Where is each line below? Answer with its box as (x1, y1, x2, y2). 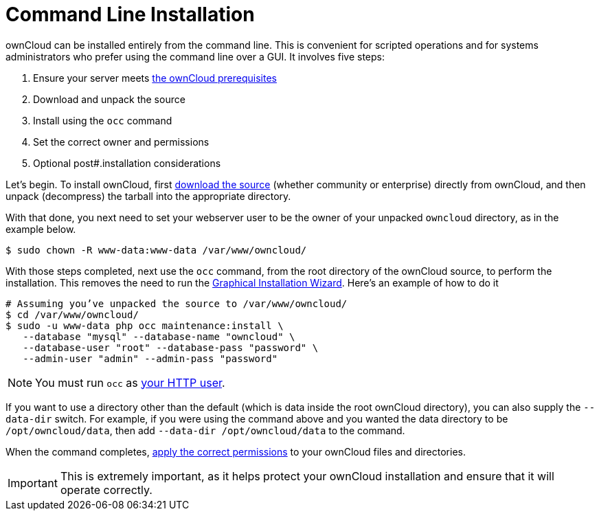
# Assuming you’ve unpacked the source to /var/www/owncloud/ (5, 298, 348, 309)
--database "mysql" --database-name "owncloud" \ (23, 330, 295, 342)
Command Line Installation (5, 3, 255, 26)
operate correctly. (60, 482, 152, 497)
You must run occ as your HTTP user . (35, 375, 225, 390)
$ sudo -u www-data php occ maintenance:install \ (5, 319, 284, 331)
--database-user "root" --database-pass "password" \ (23, 341, 319, 353)
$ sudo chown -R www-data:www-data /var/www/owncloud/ (5, 244, 307, 256)
